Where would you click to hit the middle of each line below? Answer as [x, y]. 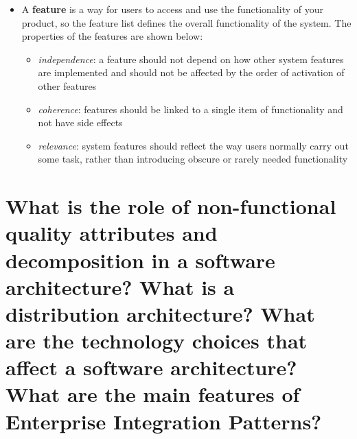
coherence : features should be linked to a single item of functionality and [191, 109]
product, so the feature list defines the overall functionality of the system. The [186, 22]
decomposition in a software [140, 260]
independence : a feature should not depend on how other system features [191, 59]
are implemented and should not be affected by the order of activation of [191, 72]
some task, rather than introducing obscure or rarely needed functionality [193, 159]
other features [67, 85]
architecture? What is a [120, 286]
